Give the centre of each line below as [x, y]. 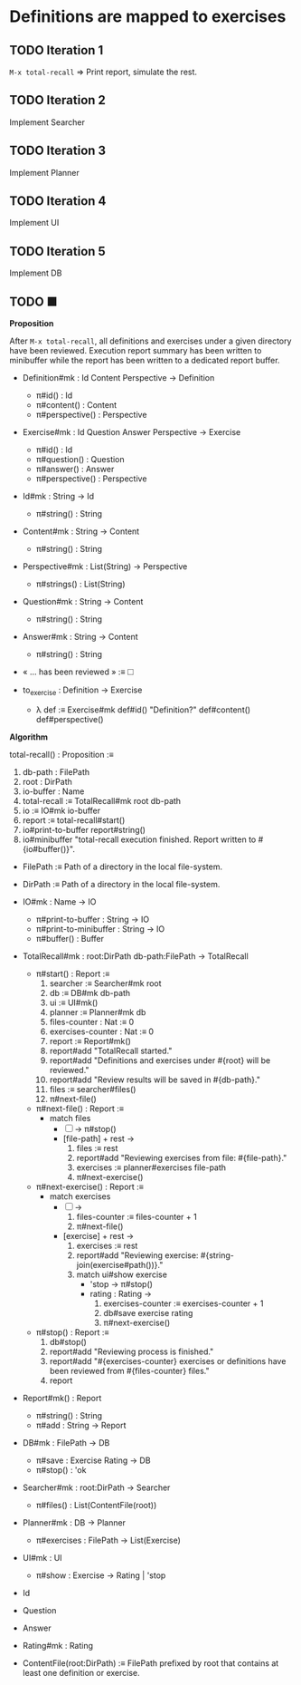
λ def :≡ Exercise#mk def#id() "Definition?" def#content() [143, 710]
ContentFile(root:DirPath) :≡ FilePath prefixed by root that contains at [150, 1663]
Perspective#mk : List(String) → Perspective [105, 567]
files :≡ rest [97, 1148]
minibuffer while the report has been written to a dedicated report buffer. [145, 361]
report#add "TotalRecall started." [111, 1051]
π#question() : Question [80, 460]
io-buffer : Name [53, 791]
